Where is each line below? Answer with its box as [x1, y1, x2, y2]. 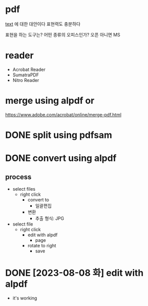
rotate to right [27, 243, 57, 248]
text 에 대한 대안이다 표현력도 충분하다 [5, 21, 81, 27]
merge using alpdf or [5, 95, 94, 107]
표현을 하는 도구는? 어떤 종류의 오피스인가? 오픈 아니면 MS [5, 31, 120, 37]
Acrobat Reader [12, 66, 45, 72]
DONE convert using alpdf [5, 153, 117, 164]
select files [12, 186, 35, 192]
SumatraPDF [12, 72, 39, 78]
